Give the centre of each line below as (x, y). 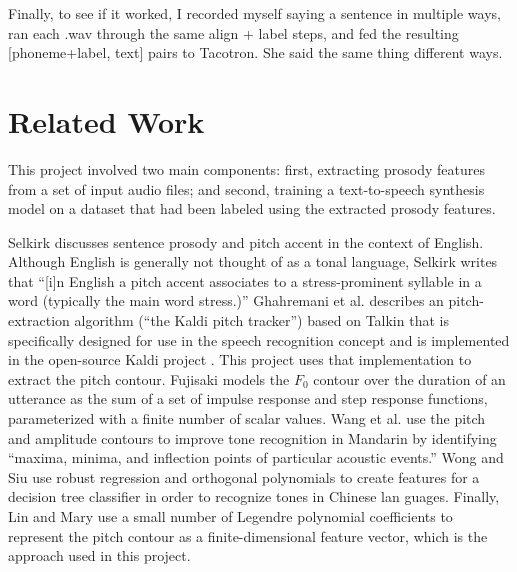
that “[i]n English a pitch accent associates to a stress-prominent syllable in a (245, 280)
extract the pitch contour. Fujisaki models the (149, 378)
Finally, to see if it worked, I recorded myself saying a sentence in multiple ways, (254, 13)
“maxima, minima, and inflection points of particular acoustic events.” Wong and (256, 457)
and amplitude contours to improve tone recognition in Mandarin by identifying (252, 437)
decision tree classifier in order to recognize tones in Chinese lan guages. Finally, (254, 496)
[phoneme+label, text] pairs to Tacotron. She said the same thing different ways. (255, 52)
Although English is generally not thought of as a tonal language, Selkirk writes (253, 261)
